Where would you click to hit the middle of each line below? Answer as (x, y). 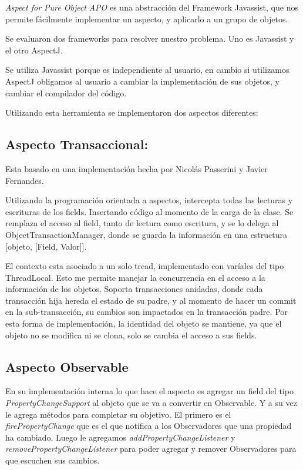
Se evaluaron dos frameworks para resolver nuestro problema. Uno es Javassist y (150, 38)
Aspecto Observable (67, 366)
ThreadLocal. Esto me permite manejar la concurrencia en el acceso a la (135, 277)
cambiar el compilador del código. (66, 93)
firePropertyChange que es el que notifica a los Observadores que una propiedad (149, 426)
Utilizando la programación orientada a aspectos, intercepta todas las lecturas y (149, 200)
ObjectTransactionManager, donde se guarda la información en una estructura (147, 234)
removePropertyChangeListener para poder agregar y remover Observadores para (151, 449)
